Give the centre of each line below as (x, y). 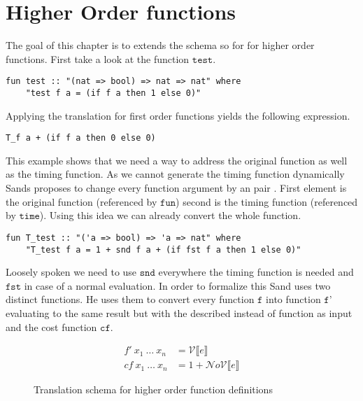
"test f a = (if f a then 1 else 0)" (113, 93)
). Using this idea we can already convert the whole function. (170, 215)
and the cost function (51, 326)
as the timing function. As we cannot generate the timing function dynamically (175, 174)
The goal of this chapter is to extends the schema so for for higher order (160, 45)
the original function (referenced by (81, 201)
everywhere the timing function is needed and (256, 272)
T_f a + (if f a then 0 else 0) (81, 138)
